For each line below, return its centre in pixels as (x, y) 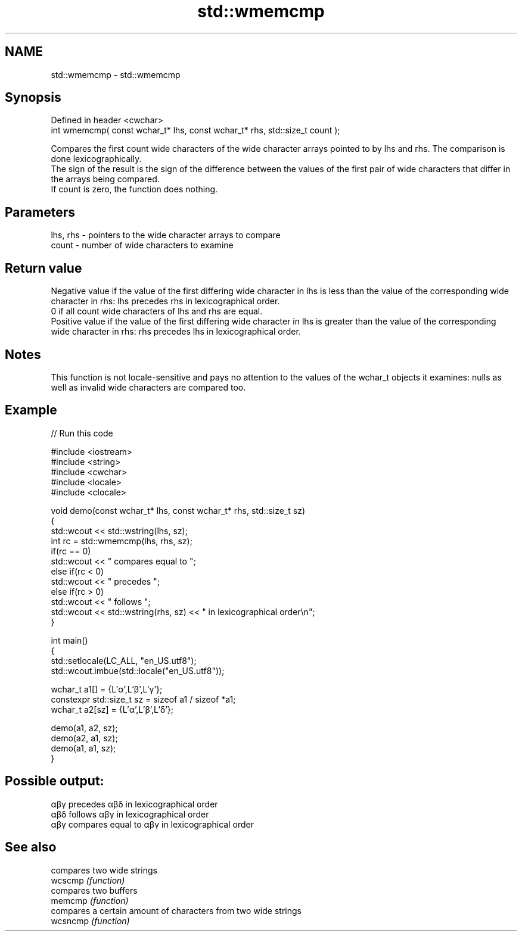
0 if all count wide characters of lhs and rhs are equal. (157, 311)
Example (31, 410)
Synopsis (33, 98)
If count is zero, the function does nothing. (134, 189)
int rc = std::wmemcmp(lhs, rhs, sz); (122, 541)
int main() (69, 640)
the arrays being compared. (105, 179)
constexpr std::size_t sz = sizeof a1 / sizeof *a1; (143, 699)
